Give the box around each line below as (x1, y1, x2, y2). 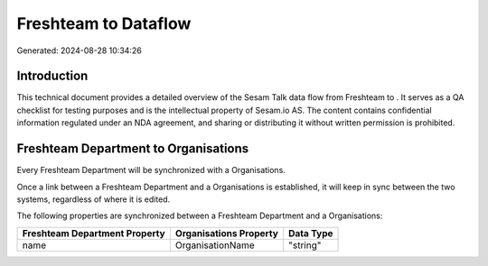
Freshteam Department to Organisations (16, 141, 249, 157)
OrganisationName (174, 239, 255, 252)
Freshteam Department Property (22, 226, 166, 239)
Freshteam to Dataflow (16, 14, 192, 33)
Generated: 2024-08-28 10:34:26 (16, 45, 142, 56)
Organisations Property (174, 226, 279, 239)
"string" (287, 239, 322, 252)
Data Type (287, 226, 333, 239)
